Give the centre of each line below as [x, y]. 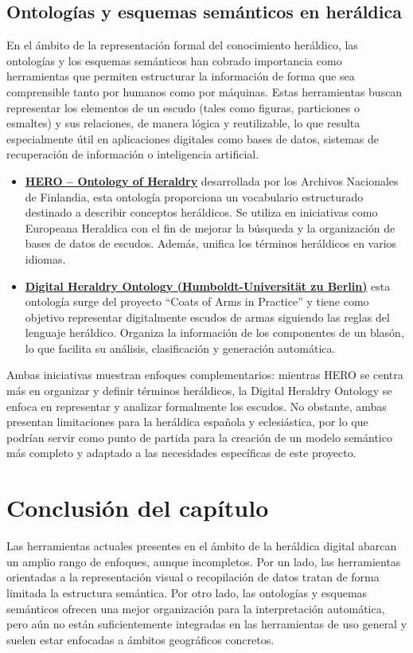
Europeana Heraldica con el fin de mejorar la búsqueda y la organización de [210, 227]
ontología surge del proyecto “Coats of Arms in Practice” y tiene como [197, 301]
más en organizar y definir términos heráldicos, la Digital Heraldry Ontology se [199, 391]
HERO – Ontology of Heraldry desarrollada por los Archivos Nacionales [212, 180]
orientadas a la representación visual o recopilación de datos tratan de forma [193, 577]
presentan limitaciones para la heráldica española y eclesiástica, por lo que [187, 422]
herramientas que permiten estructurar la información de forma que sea [181, 76]
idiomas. [45, 258]
